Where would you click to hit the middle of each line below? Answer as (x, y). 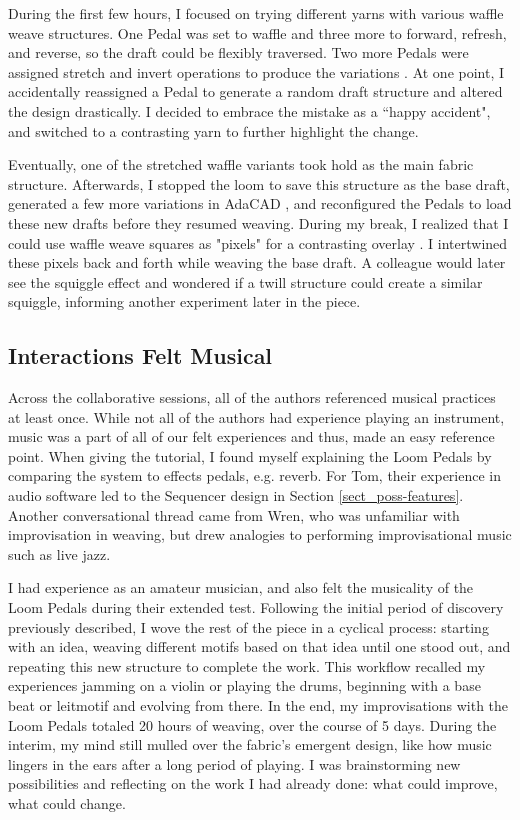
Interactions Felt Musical (140, 355)
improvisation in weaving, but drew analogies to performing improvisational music (260, 534)
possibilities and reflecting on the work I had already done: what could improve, (253, 783)
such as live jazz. (59, 553)
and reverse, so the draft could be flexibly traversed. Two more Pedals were (238, 52)
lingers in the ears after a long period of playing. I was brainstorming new (234, 763)
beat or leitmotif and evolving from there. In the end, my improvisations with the (258, 705)
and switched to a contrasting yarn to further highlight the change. (213, 130)
